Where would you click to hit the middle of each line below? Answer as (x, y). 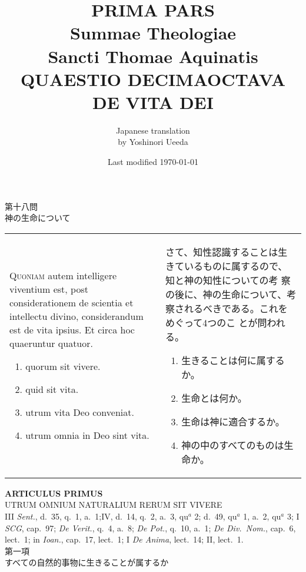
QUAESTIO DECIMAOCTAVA (153, 79)
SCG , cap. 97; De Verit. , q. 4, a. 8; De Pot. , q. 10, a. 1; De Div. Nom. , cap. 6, (150, 528)
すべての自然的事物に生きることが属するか (87, 562)
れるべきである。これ (231, 308)
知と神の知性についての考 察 (228, 280)
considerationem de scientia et (71, 302)
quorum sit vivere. (63, 366)
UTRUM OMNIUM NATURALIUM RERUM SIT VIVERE (114, 505)
